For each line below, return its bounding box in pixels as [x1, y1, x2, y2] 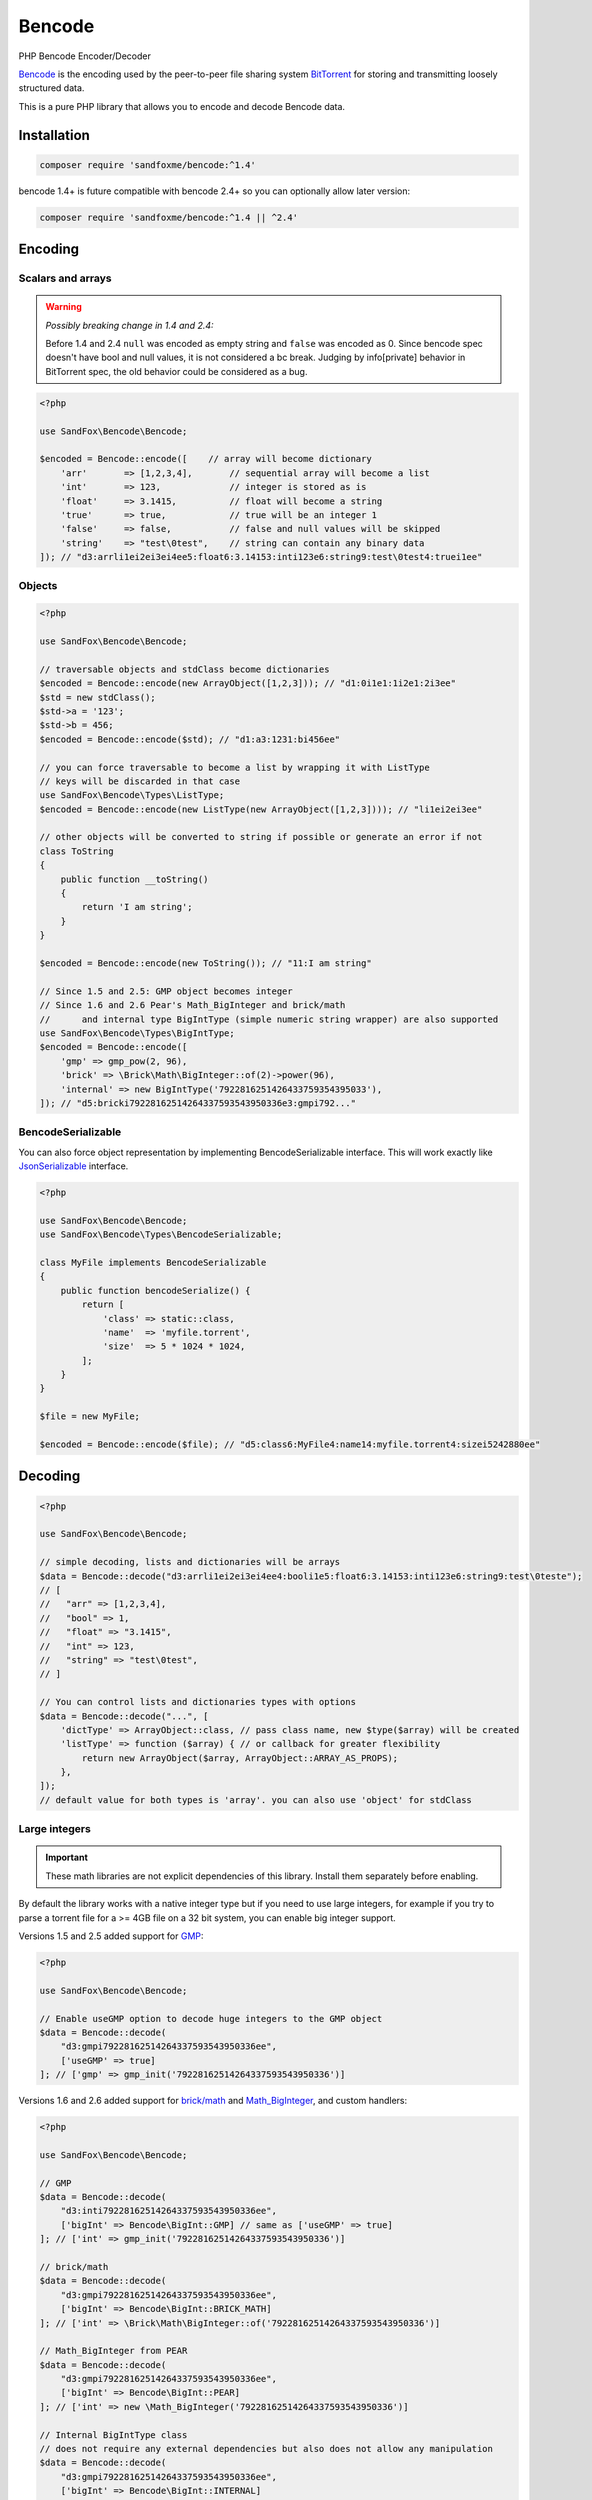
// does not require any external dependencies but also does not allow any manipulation [39, 2443, 494, 2455]
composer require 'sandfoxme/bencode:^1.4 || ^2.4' [39, 211, 299, 223]
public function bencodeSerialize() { [60, 1285, 251, 1296]
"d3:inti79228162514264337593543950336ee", [60, 2205, 277, 2217]
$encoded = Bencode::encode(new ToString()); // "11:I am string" [39, 958, 372, 969]
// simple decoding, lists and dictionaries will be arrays [39, 1556, 341, 1568]
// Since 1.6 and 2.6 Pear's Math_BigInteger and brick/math [39, 1000, 346, 1011]
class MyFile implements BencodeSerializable [39, 1256, 267, 1268]
